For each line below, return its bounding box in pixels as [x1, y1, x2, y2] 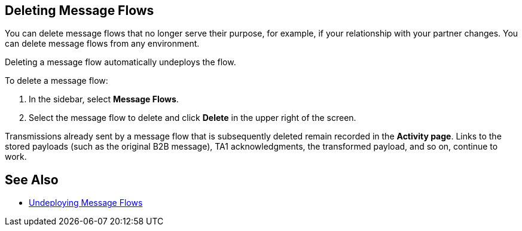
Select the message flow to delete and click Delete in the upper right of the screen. [29, 113, 356, 123]
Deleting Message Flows [5, 3, 154, 18]
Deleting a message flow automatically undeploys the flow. [5, 57, 236, 68]
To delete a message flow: [5, 75, 108, 86]
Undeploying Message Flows [29, 197, 143, 208]
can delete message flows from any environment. [5, 38, 200, 49]
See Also [5, 172, 59, 187]
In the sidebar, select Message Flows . [29, 94, 179, 105]
